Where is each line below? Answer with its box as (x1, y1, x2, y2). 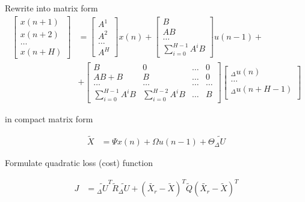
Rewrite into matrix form (5, 2, 98, 14)
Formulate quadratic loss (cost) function (5, 156, 153, 169)
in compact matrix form (5, 113, 93, 125)
